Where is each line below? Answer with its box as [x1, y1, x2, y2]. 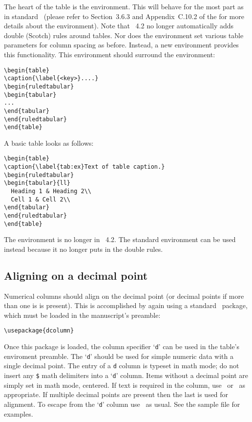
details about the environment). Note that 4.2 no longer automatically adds [4, 21, 234, 31]
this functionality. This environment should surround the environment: [4, 49, 215, 59]
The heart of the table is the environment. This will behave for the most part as [4, 1, 244, 11]
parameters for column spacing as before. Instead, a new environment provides [4, 40, 239, 50]
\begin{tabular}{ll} [4, 179, 71, 187]
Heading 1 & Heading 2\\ [11, 188, 91, 195]
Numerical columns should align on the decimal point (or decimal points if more [4, 290, 244, 301]
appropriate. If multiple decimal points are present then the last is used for [4, 389, 229, 400]
